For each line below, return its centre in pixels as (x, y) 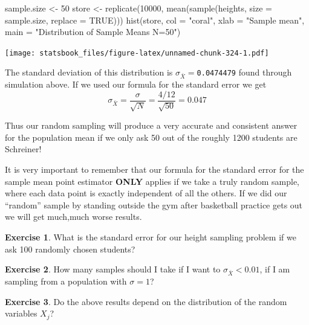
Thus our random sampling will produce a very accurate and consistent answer (151, 125)
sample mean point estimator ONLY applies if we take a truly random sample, (152, 181)
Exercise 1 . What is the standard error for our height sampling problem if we (151, 237)
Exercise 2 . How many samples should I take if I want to (113, 269)
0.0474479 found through (244, 72)
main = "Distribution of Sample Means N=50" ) (93, 32)
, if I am (275, 269)
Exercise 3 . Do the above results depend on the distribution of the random (146, 301)
